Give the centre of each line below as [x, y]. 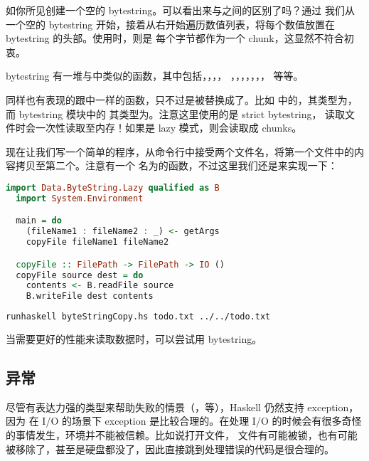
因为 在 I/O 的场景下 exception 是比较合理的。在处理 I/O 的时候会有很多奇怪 [184, 421]
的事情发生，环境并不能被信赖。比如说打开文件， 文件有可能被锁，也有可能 [182, 434]
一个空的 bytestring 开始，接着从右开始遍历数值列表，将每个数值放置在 [170, 24]
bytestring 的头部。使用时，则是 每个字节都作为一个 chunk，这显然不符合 [175, 38]
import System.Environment [80, 198]
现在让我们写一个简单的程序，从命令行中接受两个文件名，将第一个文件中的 [180, 151]
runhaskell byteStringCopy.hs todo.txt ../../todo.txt [138, 317]
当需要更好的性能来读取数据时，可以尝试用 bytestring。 [134, 339]
